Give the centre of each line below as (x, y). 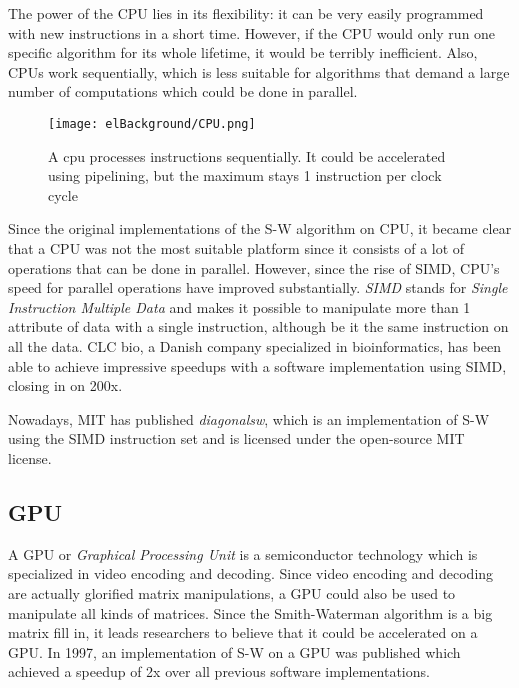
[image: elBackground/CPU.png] (152, 123)
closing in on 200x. (65, 385)
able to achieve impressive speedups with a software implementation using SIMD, (257, 365)
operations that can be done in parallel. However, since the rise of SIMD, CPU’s (254, 267)
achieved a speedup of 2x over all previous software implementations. (219, 671)
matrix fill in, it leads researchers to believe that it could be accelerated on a (243, 632)
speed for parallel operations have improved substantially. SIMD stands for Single (258, 287)
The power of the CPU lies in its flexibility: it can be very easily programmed (246, 13)
